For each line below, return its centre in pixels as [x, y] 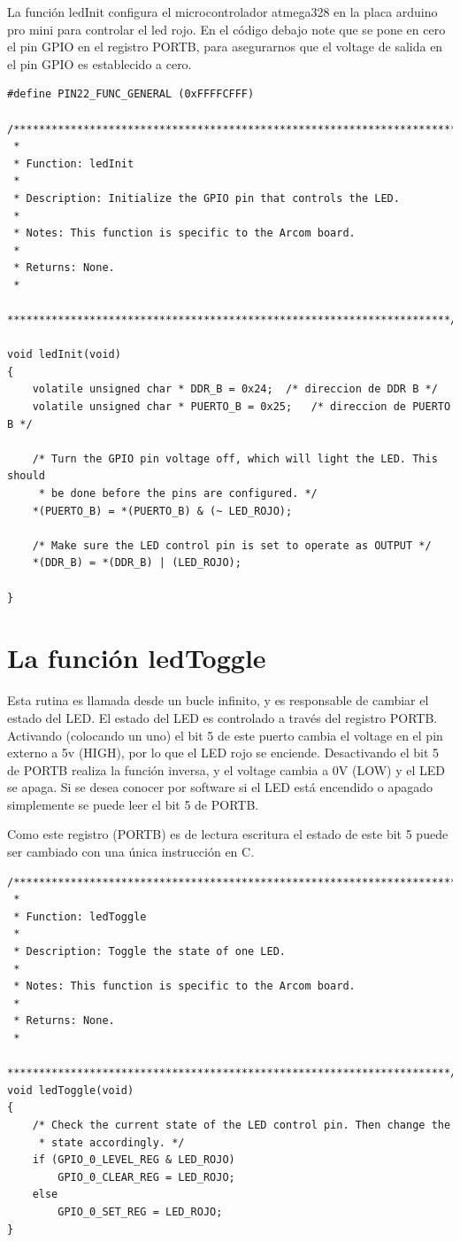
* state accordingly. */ [111, 1142]
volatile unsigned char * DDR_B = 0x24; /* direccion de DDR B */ [235, 389]
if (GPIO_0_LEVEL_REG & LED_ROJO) [134, 1160]
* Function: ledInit [74, 163]
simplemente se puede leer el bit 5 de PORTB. [133, 804]
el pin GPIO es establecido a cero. [100, 63]
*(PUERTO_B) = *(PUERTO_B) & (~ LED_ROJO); [162, 511]
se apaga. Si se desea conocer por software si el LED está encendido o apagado [220, 787]
